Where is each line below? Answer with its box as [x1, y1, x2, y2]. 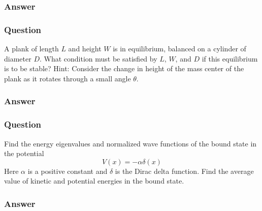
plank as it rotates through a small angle [4, 73, 131, 83]
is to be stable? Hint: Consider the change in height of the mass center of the [4, 63, 244, 74]
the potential [4, 148, 44, 159]
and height [68, 43, 102, 54]
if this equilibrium [202, 53, 258, 64]
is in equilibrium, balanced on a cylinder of [113, 43, 246, 54]
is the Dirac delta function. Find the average [115, 165, 254, 176]
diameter [4, 53, 31, 64]
